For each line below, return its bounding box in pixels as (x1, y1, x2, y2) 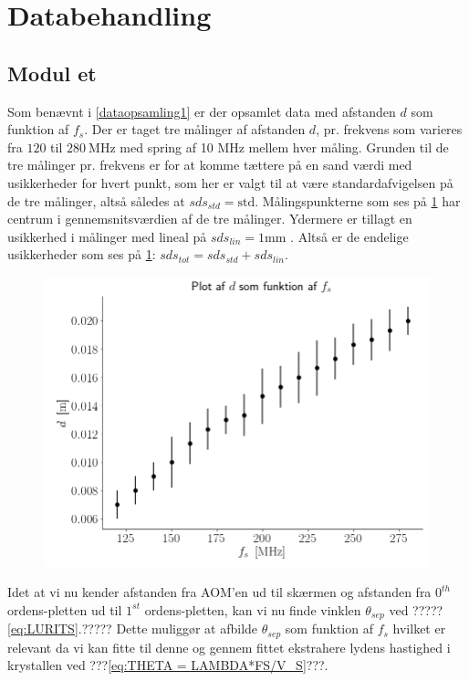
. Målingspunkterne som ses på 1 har (255, 191, 461, 210)
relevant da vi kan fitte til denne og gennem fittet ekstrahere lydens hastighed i (7, 637, 451, 656)
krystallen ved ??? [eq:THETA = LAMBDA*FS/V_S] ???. (7, 655, 328, 675)
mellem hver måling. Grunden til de (248, 137, 449, 156)
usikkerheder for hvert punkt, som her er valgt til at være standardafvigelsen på (7, 173, 453, 192)
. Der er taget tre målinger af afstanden (84, 120, 306, 139)
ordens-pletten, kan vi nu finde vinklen (144, 600, 361, 619)
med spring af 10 (120, 137, 214, 156)
